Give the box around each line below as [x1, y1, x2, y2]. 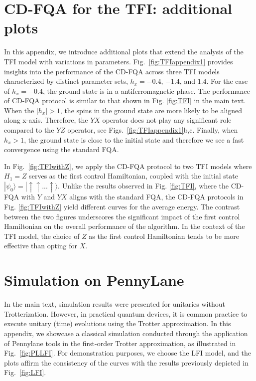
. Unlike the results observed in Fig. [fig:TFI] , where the [58, 181, 229, 191]
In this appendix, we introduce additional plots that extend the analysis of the [4, 46, 244, 57]
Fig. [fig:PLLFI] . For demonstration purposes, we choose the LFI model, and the [4, 348, 251, 358]
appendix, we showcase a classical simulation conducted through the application [4, 328, 248, 338]
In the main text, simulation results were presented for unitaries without [4, 299, 225, 309]
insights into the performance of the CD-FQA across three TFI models [4, 66, 220, 76]
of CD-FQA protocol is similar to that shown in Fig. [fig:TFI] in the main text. [4, 95, 246, 106]
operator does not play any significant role [102, 115, 232, 125]
